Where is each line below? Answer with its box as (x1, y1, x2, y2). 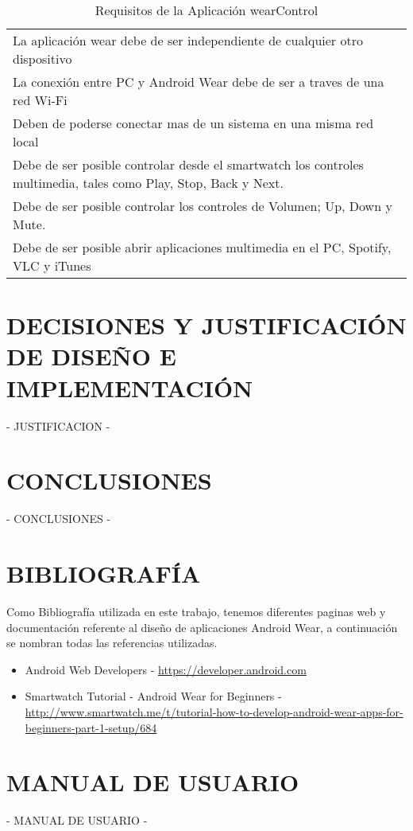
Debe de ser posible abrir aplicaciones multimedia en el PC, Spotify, (13, 238, 392, 256)
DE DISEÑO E (6, 340, 176, 373)
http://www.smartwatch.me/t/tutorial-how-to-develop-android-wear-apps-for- (25, 703, 403, 720)
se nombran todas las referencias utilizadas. (6, 634, 218, 651)
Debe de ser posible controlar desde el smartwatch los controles (13, 155, 364, 174)
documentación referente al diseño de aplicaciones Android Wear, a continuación (6, 618, 398, 635)
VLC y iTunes (13, 256, 91, 275)
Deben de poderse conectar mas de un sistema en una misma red (13, 114, 374, 132)
